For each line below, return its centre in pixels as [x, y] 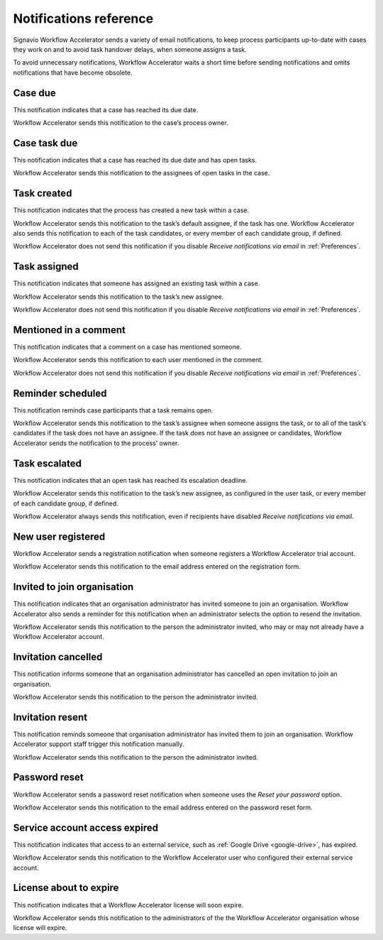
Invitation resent [50, 717]
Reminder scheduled [60, 393]
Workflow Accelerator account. [59, 637]
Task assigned [46, 267]
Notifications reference [83, 18]
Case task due [45, 143]
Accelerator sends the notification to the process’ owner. [96, 443]
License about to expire [66, 888]
